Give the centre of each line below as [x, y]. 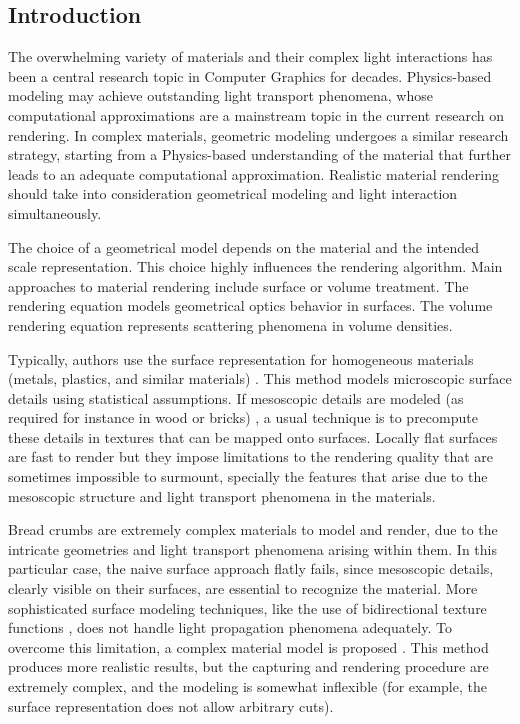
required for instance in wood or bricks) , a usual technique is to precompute [243, 417]
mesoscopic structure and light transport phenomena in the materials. [222, 495]
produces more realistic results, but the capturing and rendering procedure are [248, 666]
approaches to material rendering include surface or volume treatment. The [238, 285]
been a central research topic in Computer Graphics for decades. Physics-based [250, 75]
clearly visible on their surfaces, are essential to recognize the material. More [243, 588]
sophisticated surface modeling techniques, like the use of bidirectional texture [247, 607]
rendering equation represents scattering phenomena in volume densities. [230, 324]
